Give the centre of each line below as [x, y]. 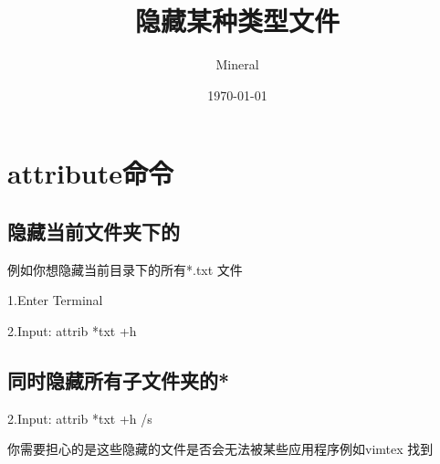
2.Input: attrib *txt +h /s [80, 418]
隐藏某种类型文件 [237, 21]
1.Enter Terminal [55, 300]
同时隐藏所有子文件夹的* [119, 380]
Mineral [237, 64]
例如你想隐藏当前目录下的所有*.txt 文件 [125, 269]
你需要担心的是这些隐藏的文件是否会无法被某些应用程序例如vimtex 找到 [220, 449]
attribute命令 [90, 173]
